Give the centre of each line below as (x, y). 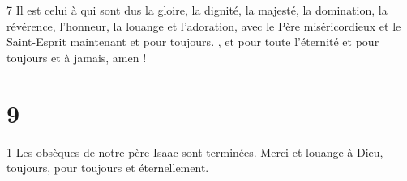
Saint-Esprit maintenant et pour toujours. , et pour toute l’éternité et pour (193, 42)
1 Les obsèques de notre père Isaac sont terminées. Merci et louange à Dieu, (195, 152)
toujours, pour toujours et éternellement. (108, 168)
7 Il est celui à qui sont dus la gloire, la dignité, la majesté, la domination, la (197, 10)
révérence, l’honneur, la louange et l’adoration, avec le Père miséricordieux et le (204, 25)
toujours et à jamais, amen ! (77, 57)
